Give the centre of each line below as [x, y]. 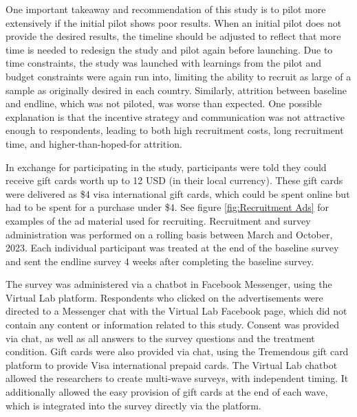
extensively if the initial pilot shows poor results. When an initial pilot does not [174, 22]
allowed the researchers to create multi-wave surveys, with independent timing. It [177, 378]
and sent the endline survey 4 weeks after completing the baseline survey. [160, 261]
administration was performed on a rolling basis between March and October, [169, 234]
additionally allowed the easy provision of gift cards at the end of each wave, [167, 392]
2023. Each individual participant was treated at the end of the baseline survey [172, 248]
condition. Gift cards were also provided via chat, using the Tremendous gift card [177, 351]
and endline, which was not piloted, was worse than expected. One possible [164, 103]
